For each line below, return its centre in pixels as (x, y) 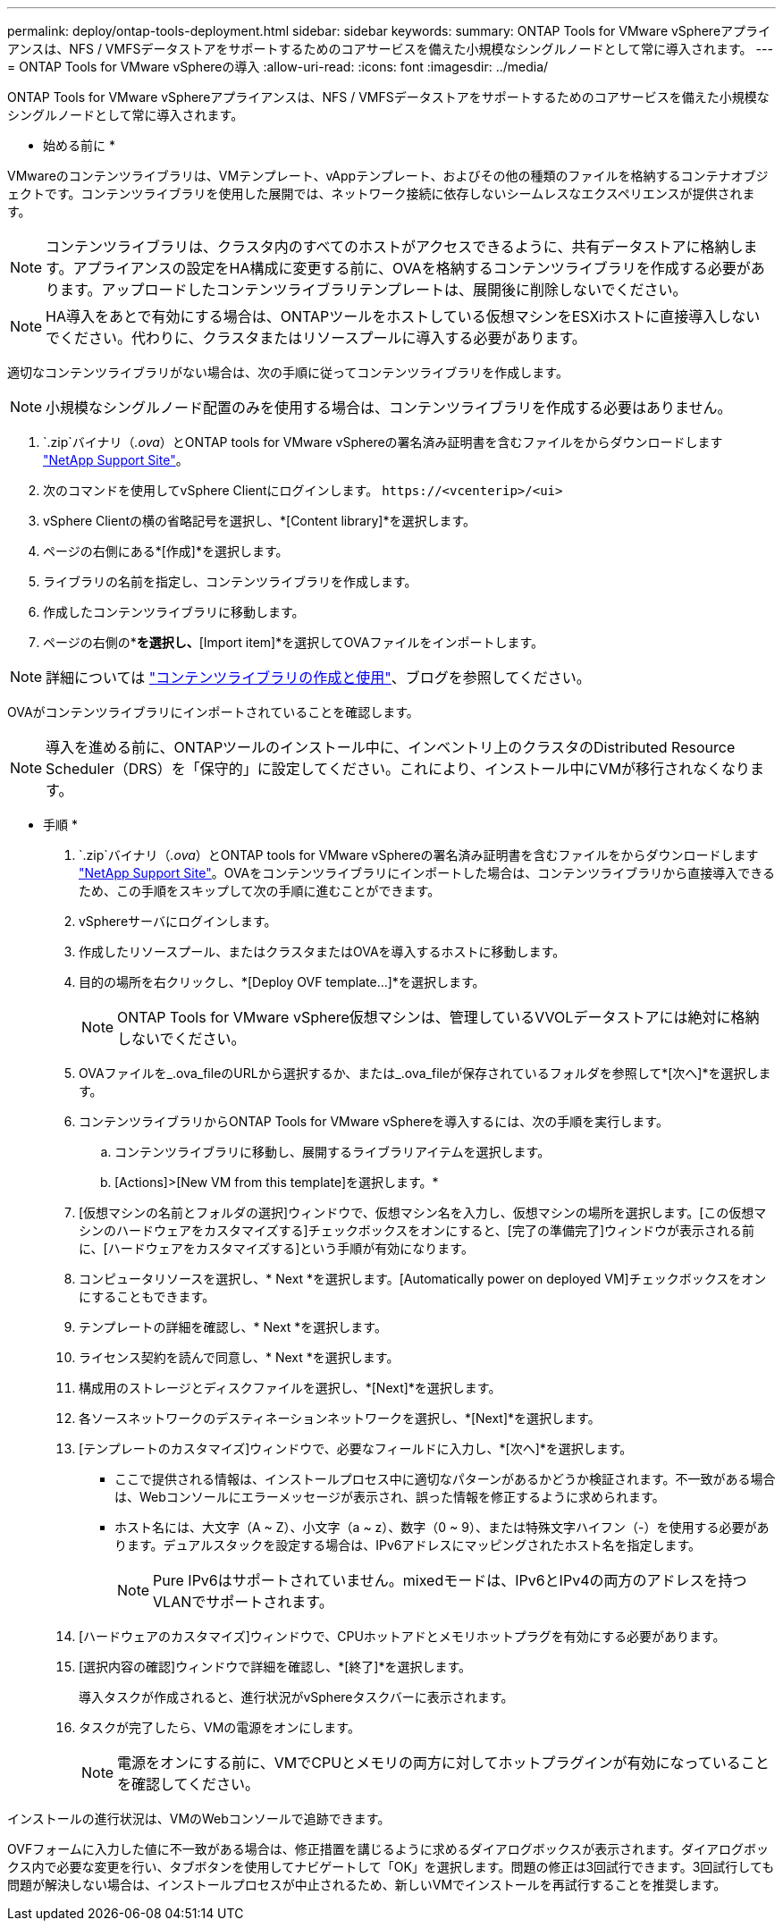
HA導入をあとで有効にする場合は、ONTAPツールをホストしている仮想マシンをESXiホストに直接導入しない (403, 316)
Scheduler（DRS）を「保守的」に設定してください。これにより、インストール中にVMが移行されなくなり (398, 769)
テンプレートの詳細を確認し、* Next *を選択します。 (233, 1327)
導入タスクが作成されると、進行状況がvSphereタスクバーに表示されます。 (296, 1697)
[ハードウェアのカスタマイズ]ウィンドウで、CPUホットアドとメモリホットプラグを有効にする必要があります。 (402, 1636)
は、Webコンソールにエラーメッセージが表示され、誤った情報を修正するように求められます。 (390, 1497)
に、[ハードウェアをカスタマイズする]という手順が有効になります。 (276, 1248)
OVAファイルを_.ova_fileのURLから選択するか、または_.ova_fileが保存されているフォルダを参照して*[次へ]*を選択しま (425, 1073)
